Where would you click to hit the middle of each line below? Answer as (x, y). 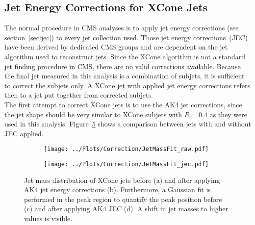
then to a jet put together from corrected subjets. (79, 95)
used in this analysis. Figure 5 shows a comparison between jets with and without (128, 124)
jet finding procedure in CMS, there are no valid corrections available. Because (123, 66)
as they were (228, 114)
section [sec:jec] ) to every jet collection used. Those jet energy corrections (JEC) (126, 37)
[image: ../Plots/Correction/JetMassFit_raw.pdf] (126, 149)
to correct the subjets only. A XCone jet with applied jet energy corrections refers (127, 85)
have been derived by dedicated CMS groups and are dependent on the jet (116, 47)
